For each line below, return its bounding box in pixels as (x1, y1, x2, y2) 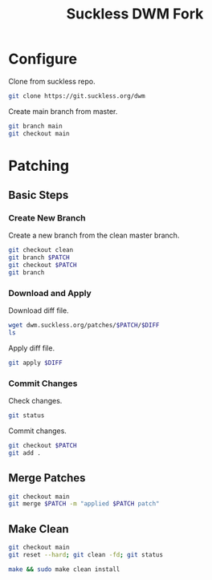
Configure (8, 50, 78, 68)
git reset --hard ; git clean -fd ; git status (8, 551, 163, 559)
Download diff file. (8, 306, 70, 315)
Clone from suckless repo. (8, 76, 96, 86)
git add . (8, 448, 42, 457)
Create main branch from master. (8, 106, 118, 116)
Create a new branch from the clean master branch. (8, 230, 180, 241)
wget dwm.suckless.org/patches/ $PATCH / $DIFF (8, 322, 160, 330)
